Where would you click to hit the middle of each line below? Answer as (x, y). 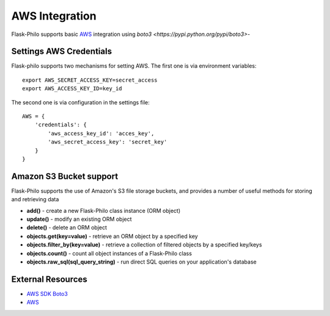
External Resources (50, 279)
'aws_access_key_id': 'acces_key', (101, 133)
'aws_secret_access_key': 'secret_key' (108, 142)
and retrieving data (35, 199)
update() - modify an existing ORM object (79, 219)
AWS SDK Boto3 (47, 293)
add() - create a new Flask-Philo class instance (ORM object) (104, 210)
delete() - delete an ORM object (67, 228)
